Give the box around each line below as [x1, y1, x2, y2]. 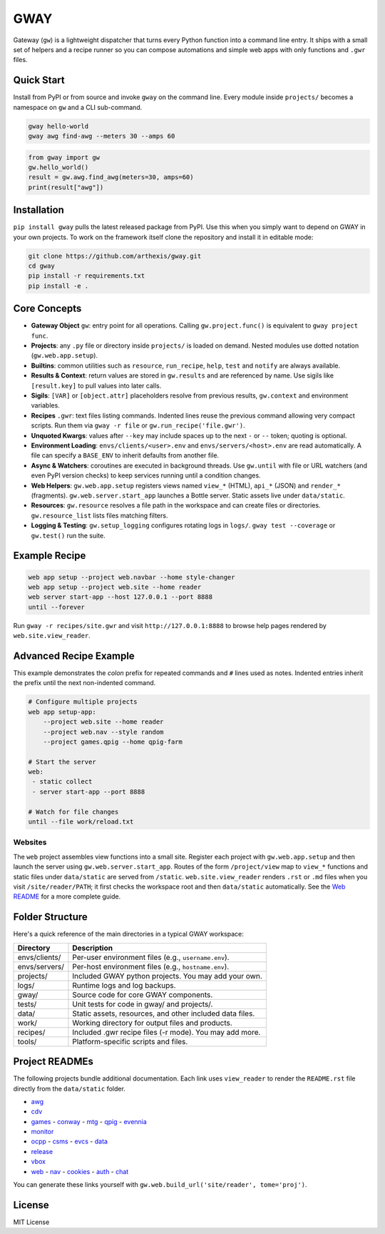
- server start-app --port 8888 [32, 787, 145, 796]
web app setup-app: [28, 707, 96, 716]
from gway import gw [28, 153, 100, 161]
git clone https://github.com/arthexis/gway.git [28, 252, 202, 260]
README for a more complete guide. [13, 892, 121, 901]
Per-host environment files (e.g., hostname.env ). [72, 961, 230, 971]
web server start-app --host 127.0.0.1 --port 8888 [28, 593, 213, 601]
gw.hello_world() [28, 163, 89, 171]
